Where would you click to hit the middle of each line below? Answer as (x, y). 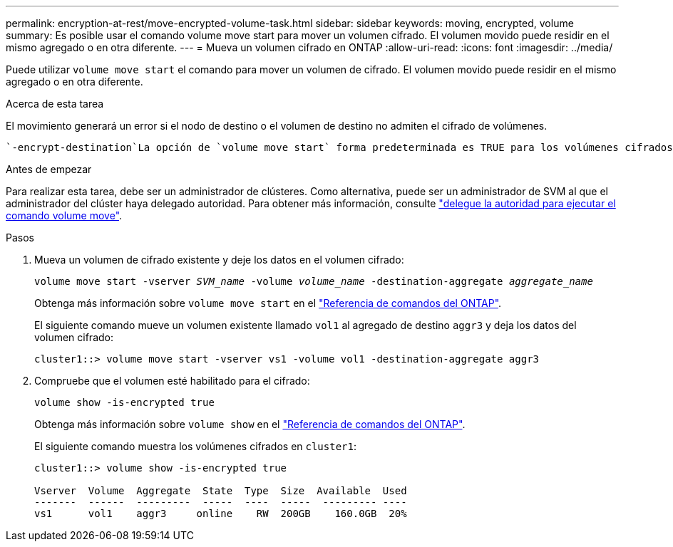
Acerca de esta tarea (55, 104)
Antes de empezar (49, 169)
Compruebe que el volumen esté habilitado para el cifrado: (172, 381)
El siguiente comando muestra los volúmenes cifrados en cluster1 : (195, 446)
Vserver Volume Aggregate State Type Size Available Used (221, 491)
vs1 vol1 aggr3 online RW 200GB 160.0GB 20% (221, 514)
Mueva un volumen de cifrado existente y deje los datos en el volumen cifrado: (219, 260)
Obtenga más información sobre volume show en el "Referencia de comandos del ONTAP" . (250, 424)
